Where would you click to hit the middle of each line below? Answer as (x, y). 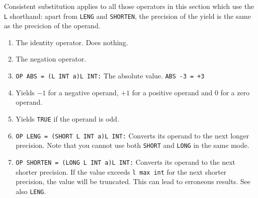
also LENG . (31, 191)
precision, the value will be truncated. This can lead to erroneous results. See (133, 181)
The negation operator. (51, 59)
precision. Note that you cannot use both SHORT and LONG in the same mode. (132, 145)
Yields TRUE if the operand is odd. (67, 118)
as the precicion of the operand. (52, 26)
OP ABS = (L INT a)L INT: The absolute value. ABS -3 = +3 (110, 76)
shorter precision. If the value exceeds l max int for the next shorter (121, 171)
